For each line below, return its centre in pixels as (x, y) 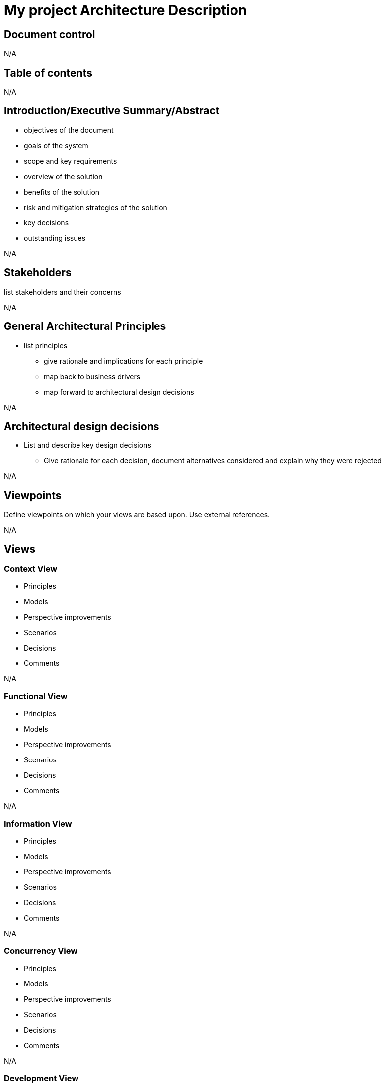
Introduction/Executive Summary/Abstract (112, 111)
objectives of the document (69, 130)
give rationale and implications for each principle (123, 361)
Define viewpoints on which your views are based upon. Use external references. (137, 515)
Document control (50, 34)
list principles (46, 345)
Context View (31, 569)
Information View (38, 823)
